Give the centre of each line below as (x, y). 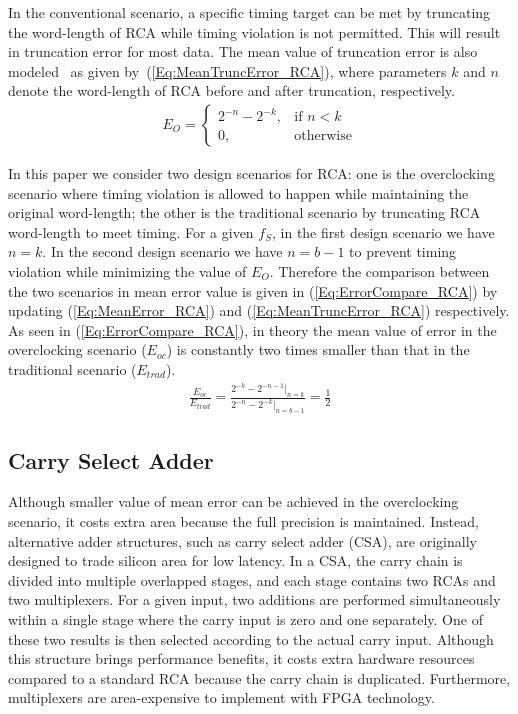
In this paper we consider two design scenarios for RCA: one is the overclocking (251, 173)
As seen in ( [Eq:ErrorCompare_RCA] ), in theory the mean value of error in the (252, 329)
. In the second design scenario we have (162, 251)
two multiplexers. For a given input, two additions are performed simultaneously (254, 599)
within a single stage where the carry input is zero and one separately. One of (245, 618)
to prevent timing (403, 251)
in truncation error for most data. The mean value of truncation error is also (243, 51)
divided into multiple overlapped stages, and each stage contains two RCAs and (252, 579)
